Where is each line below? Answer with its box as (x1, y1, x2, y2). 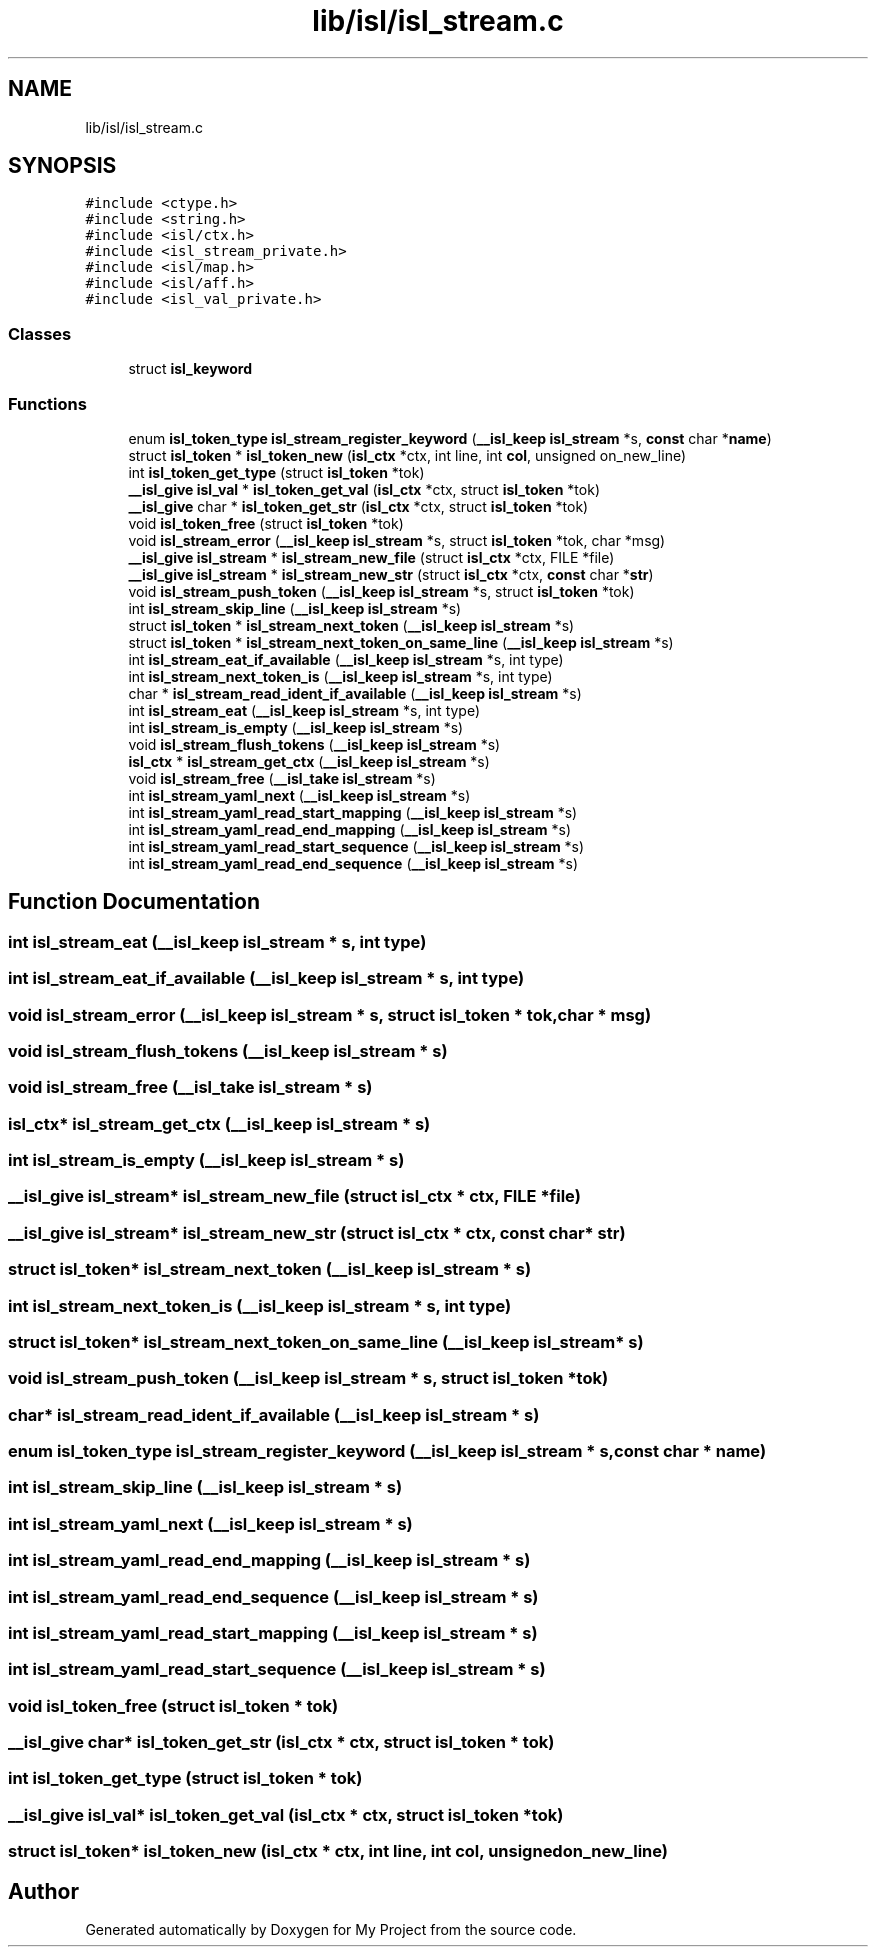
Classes (8, 323, 72, 344)
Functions (8, 393, 87, 414)
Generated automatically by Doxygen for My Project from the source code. (85, 1921, 577, 1938)
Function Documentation (8, 889, 260, 915)
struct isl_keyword (128, 360, 253, 378)
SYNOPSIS (8, 153, 117, 179)
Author (8, 1878, 79, 1904)
